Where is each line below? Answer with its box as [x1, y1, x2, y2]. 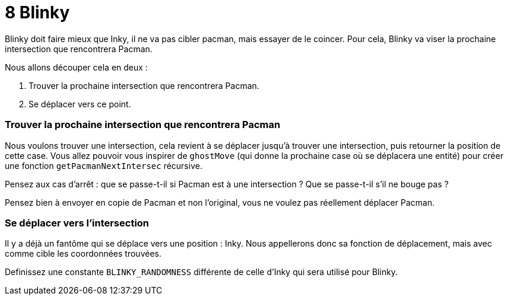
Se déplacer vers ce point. [28, 98, 131, 109]
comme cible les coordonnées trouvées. [5, 248, 161, 259]
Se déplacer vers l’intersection [5, 216, 150, 229]
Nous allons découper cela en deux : [5, 62, 148, 72]
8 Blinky [5, 2, 70, 23]
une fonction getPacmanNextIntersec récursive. [5, 160, 202, 171]
